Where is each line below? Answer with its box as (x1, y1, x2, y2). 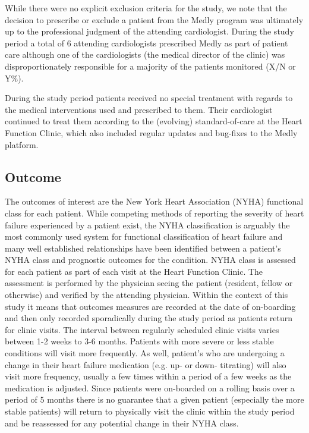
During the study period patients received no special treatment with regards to (5, 92, 293, 104)
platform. (5, 138, 39, 150)
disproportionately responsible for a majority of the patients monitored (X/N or (5, 59, 296, 72)
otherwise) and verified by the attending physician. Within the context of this (5, 288, 288, 301)
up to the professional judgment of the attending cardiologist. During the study (5, 25, 294, 37)
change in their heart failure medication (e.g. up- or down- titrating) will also (5, 358, 286, 371)
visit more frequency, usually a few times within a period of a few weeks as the (5, 370, 292, 382)
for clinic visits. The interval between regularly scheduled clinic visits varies (5, 323, 279, 335)
